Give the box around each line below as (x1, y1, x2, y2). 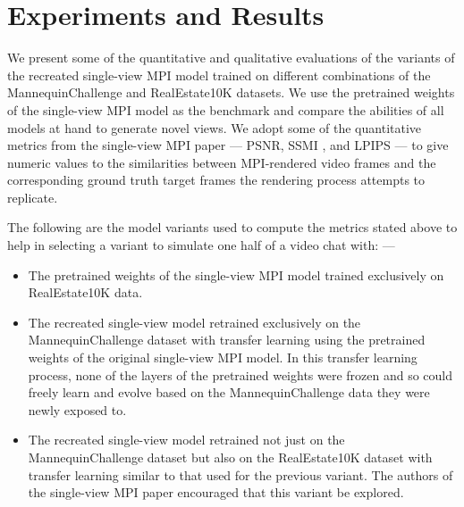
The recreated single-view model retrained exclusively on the (28, 312, 361, 331)
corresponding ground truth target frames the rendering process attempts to (7, 170, 426, 189)
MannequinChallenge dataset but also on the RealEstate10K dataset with (28, 448, 433, 466)
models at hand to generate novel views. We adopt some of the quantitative (7, 118, 422, 137)
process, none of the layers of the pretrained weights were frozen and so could (28, 365, 453, 384)
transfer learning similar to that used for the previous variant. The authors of (28, 465, 453, 484)
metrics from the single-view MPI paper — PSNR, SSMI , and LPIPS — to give (7, 136, 449, 154)
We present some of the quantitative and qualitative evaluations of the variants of (7, 48, 455, 67)
